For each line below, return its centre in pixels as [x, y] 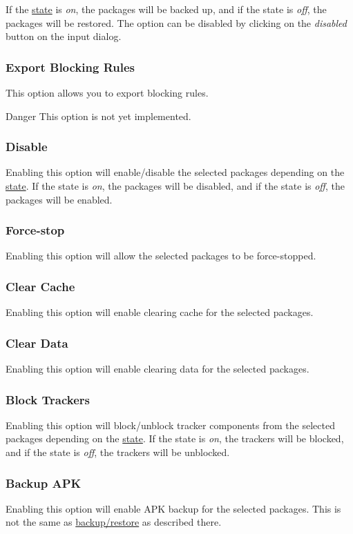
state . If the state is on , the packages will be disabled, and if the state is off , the [175, 186]
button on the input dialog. [64, 36]
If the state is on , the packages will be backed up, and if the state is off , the [166, 9]
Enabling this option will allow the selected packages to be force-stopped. [161, 256]
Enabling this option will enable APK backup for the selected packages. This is [173, 508]
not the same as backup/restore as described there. [114, 522]
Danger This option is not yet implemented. [98, 116]
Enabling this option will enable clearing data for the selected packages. [158, 369]
